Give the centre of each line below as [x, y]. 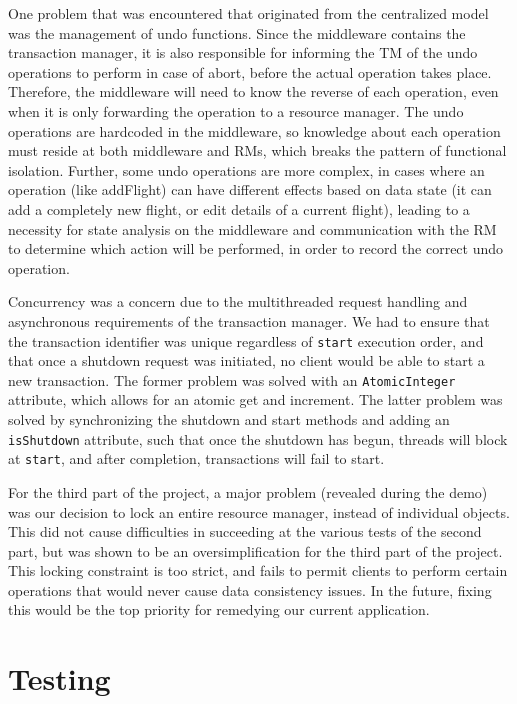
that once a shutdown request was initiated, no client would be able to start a [246, 360]
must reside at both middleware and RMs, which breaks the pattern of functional [257, 150]
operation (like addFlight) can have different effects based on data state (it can [250, 189]
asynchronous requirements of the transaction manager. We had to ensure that [249, 320]
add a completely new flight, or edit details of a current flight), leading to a [239, 208]
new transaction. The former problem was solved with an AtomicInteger [232, 379]
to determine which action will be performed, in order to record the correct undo [256, 248]
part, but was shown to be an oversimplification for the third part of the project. [255, 550]
